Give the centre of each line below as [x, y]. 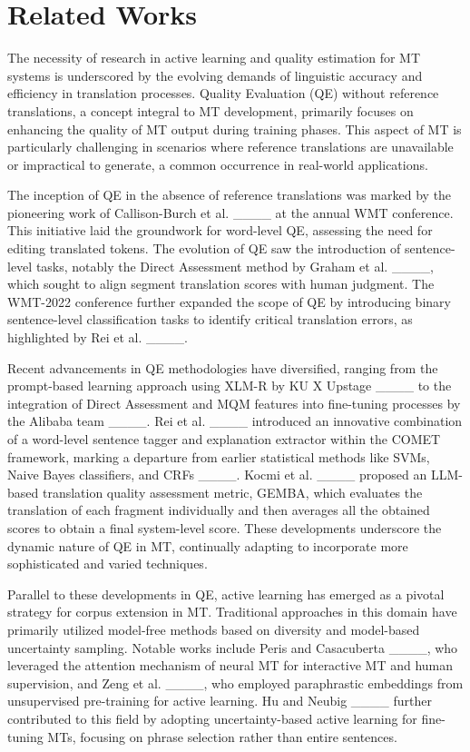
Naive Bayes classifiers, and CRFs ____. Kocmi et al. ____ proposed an [217, 475]
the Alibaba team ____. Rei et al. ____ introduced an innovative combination [235, 421]
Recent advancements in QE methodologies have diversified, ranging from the [223, 367]
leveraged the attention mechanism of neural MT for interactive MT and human [230, 665]
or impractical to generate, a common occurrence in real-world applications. [218, 164]
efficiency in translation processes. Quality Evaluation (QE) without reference [223, 93]
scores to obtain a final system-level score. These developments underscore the [225, 527]
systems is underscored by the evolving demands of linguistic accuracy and [215, 75]
